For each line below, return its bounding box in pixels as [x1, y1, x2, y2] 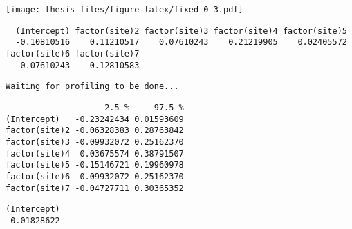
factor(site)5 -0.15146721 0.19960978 [6, 160, 184, 170]
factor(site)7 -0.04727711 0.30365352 [6, 183, 184, 193]
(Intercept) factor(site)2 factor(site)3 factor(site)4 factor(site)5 [15, 26, 347, 36]
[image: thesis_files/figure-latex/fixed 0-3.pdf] [6, 5, 243, 14]
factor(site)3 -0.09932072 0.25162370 [6, 137, 184, 147]
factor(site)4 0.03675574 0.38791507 [6, 148, 184, 159]
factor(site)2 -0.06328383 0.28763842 [6, 126, 184, 136]
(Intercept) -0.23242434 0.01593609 [6, 114, 184, 124]
